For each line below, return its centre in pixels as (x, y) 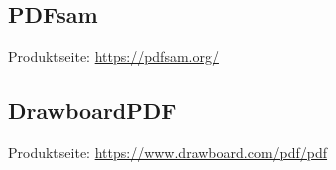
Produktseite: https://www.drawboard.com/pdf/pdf (168, 152)
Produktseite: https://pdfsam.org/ (113, 56)
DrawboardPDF (92, 110)
